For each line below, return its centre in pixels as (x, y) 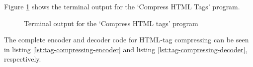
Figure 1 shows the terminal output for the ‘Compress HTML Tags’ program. (122, 6)
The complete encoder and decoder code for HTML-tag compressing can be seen (126, 40)
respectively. (23, 59)
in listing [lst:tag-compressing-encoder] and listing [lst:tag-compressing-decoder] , (126, 49)
